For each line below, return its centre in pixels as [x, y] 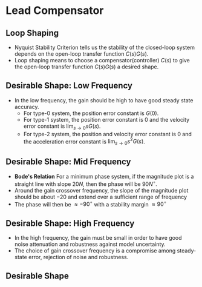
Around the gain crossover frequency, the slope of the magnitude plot [101, 190]
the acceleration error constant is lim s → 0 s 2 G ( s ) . [84, 142]
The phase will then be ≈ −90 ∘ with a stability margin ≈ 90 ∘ [90, 203]
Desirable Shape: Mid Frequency [68, 162]
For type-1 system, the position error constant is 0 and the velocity [106, 119]
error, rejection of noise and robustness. [79, 257]
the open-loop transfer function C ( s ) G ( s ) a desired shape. [86, 67]
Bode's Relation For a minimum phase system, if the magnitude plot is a [104, 176]
